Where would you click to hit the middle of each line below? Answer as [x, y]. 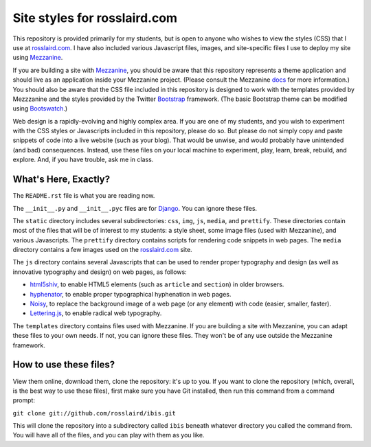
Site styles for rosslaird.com [95, 18]
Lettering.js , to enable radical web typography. [96, 313]
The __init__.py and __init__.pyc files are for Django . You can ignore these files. [135, 208]
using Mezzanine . [38, 58]
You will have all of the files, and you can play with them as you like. [109, 435]
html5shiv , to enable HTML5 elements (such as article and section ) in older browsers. [157, 284]
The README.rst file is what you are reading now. [84, 196]
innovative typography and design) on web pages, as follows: [100, 272]
